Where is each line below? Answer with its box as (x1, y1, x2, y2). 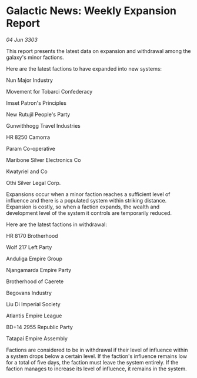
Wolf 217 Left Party (6, 243, 52, 251)
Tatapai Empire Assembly (6, 334, 68, 342)
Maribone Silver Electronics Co (6, 156, 81, 163)
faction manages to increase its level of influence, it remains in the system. (6, 365, 187, 372)
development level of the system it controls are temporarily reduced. (6, 209, 172, 216)
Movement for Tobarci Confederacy (6, 88, 93, 95)
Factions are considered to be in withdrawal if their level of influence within (6, 346, 188, 353)
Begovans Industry (6, 289, 52, 296)
